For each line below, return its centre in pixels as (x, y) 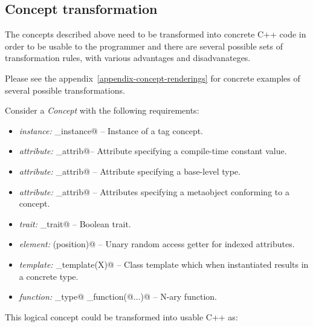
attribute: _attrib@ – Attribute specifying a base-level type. (130, 171)
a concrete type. (49, 276)
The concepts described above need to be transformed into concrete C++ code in (156, 34)
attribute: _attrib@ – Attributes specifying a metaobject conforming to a (154, 191)
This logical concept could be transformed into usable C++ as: (121, 316)
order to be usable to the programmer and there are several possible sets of (144, 46)
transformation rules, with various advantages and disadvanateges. (128, 58)
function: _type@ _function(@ (76, 296)
